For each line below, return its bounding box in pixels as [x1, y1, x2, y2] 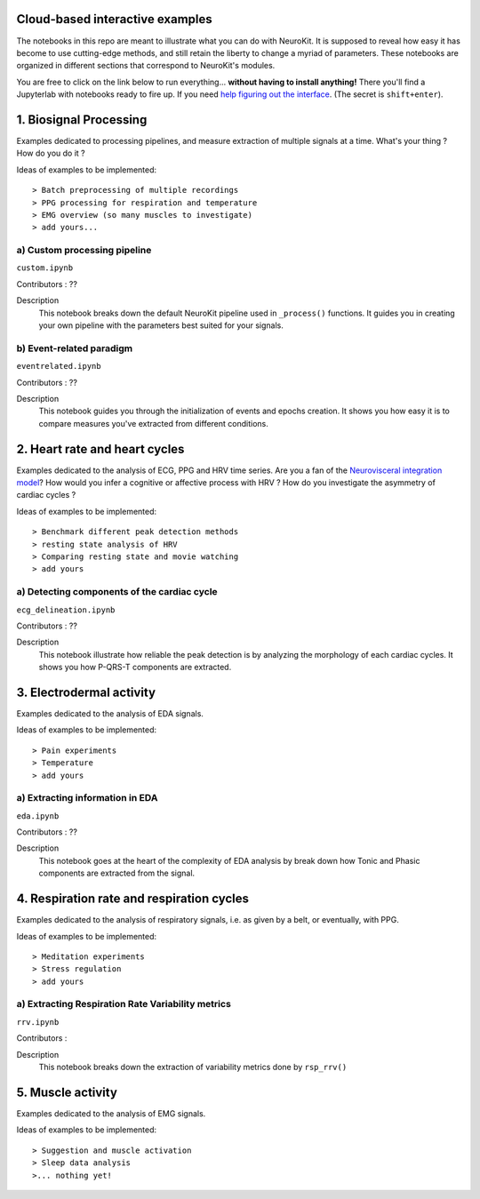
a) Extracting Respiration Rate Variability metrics [16, 998, 231, 1011]
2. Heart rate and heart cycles [16, 441, 185, 457]
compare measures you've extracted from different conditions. [38, 418, 268, 428]
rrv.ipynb [16, 1017, 60, 1027]
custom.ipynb [16, 263, 74, 273]
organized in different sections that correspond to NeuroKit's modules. [16, 60, 276, 71]
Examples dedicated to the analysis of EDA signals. [16, 707, 204, 719]
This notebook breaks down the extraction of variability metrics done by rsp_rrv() [38, 1062, 348, 1073]
